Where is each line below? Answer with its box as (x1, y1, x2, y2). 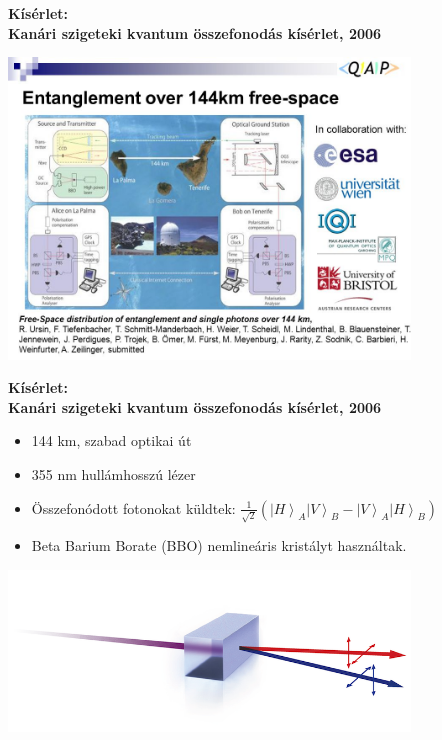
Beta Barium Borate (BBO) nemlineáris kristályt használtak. (31, 535, 407, 556)
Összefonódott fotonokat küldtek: (31, 497, 236, 518)
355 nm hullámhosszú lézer (31, 463, 196, 484)
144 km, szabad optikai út (31, 430, 192, 451)
